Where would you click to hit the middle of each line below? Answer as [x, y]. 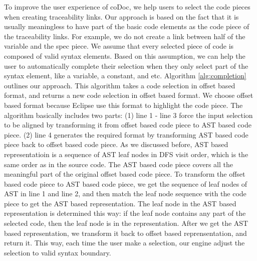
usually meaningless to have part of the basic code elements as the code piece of [127, 26]
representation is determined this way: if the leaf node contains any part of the [125, 213]
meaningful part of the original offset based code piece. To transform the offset [125, 174]
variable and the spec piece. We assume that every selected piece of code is [119, 46]
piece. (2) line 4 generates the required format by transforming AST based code [126, 134]
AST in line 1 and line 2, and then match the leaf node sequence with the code [125, 193]
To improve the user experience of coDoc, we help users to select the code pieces [127, 7]
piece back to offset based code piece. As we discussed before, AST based [116, 144]
